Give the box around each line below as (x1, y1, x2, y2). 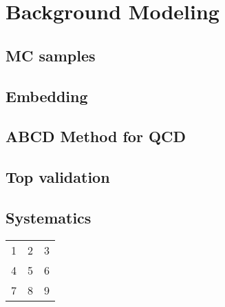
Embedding (6, 85, 88, 106)
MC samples (6, 44, 96, 66)
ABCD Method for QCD (6, 126, 186, 147)
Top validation (6, 166, 110, 188)
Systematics (6, 206, 92, 228)
